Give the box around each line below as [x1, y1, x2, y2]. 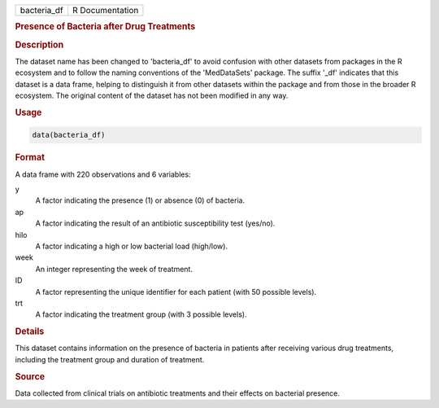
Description [15, 39, 64, 50]
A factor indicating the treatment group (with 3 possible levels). [35, 309, 247, 319]
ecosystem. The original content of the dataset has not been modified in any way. [15, 90, 289, 101]
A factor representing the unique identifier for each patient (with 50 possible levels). [35, 287, 317, 296]
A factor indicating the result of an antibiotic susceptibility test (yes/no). [35, 218, 276, 228]
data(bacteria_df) [32, 130, 106, 140]
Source [15, 371, 46, 382]
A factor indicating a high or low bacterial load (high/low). [35, 241, 228, 251]
